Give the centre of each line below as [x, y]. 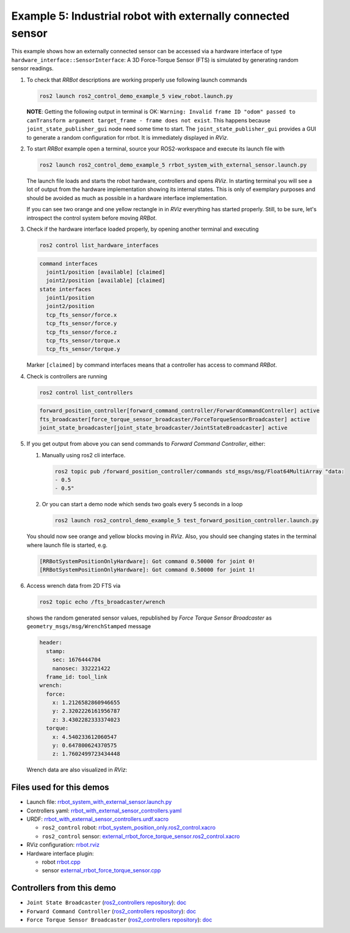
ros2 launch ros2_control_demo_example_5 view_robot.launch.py [136, 96]
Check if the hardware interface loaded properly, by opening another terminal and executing [143, 229]
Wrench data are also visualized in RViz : [77, 770]
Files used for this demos [60, 788]
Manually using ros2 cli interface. [84, 455]
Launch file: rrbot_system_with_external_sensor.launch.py [99, 802]
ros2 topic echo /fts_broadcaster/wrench [102, 602]
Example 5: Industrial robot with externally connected [150, 16]
